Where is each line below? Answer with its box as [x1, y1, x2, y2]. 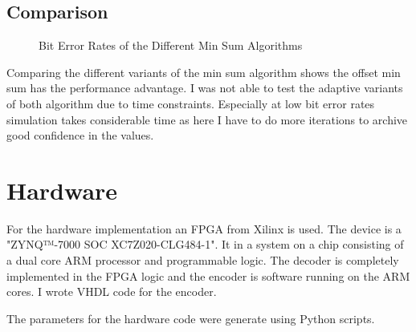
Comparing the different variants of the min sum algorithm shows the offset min [6, 63, 401, 80]
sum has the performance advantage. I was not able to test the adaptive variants [6, 79, 403, 96]
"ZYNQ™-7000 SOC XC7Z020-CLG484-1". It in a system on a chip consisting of [6, 236, 404, 253]
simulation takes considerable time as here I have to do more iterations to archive [6, 111, 408, 128]
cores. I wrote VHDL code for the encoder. [6, 283, 217, 300]
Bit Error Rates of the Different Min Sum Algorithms [39, 37, 303, 54]
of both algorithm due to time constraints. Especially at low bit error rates [6, 95, 375, 111]
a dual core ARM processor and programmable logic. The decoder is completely [6, 252, 399, 269]
